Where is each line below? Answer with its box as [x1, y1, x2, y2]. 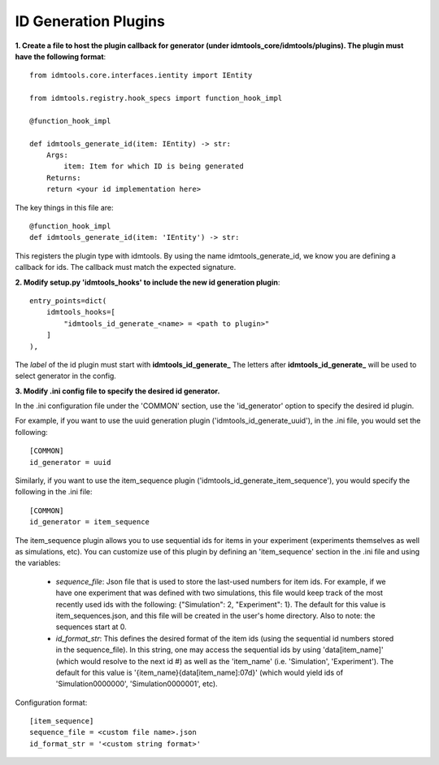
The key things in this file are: [15, 202, 114, 212]
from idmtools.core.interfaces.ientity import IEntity [29, 71, 253, 80]
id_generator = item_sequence [29, 517, 150, 527]
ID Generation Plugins [15, 12, 166, 30]
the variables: [15, 558, 61, 568]
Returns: [46, 173, 81, 182]
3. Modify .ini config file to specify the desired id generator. [15, 386, 220, 396]
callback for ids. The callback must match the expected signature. [15, 263, 237, 272]
